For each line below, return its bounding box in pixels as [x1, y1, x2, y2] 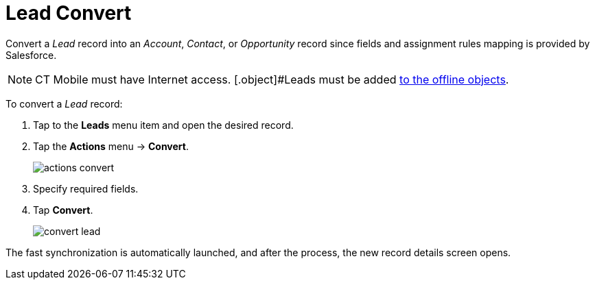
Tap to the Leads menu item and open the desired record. [33, 119, 294, 131]
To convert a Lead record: [5, 97, 123, 110]
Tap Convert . [33, 203, 93, 216]
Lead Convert [5, 1, 132, 25]
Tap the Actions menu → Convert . [33, 140, 189, 152]
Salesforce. [5, 49, 57, 61]
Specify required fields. [33, 182, 139, 195]
